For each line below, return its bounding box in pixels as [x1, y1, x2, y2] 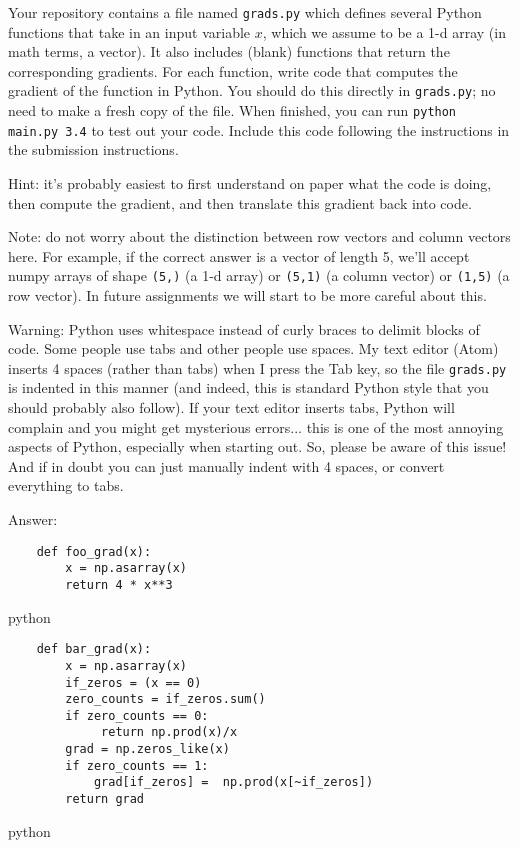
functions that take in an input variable [8, 21, 251, 42]
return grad [65, 792, 145, 807]
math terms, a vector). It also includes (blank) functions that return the [8, 41, 450, 62]
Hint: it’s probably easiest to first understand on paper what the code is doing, [8, 173, 492, 193]
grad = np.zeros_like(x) [65, 742, 230, 757]
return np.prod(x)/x [101, 725, 238, 740]
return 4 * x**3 [65, 577, 173, 592]
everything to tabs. [8, 475, 124, 496]
